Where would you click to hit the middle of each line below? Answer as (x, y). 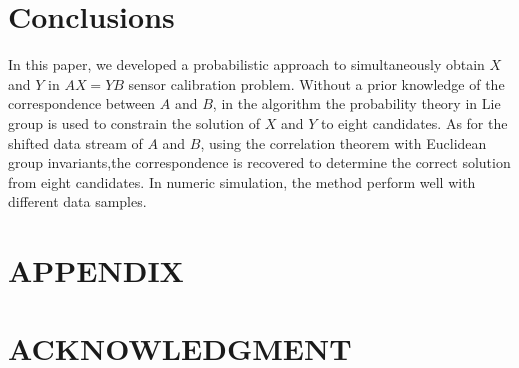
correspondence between (82, 103)
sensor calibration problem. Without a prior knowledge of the (316, 83)
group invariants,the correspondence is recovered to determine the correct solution (259, 162)
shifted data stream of (75, 142)
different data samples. (77, 201)
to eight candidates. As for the (414, 122)
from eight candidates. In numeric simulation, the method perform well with (242, 181)
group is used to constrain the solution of (134, 122)
